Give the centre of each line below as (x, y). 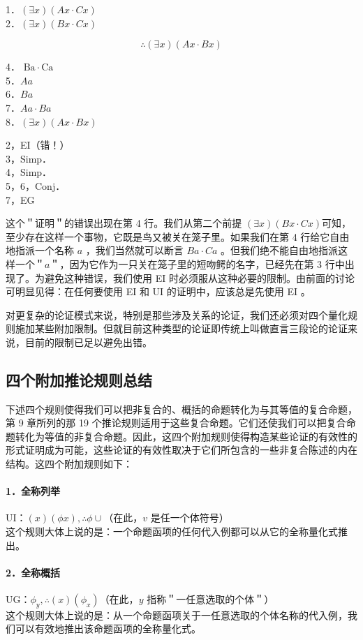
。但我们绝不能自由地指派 (280, 250)
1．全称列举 (33, 491)
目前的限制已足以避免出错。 (88, 342)
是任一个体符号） (190, 518)
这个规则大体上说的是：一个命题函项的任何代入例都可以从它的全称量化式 (172, 531)
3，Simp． (29, 158)
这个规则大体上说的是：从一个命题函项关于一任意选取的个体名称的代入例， (177, 615)
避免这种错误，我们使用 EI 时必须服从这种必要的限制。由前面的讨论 (199, 277)
